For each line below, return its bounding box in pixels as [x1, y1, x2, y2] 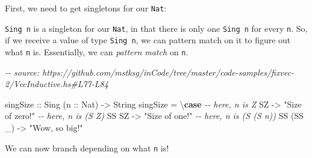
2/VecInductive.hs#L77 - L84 [5, 77, 108, 90]
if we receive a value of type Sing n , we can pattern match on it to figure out [5, 34, 291, 46]
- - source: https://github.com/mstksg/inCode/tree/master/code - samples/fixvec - [5, 65, 295, 78]
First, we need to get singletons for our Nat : [5, 2, 167, 14]
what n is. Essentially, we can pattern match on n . [5, 45, 189, 58]
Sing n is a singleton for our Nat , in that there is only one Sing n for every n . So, [5, 22, 308, 34]
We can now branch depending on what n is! [5, 141, 169, 154]
